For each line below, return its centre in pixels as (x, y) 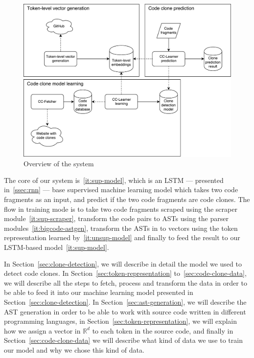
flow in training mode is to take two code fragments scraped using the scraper (121, 209)
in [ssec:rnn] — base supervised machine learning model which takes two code (121, 190)
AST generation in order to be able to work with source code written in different (125, 311)
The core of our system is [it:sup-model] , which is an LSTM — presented (114, 180)
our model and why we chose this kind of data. (74, 349)
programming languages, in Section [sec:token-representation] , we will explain (121, 321)
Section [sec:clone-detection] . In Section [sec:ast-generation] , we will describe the (125, 302)
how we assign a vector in (42, 330)
